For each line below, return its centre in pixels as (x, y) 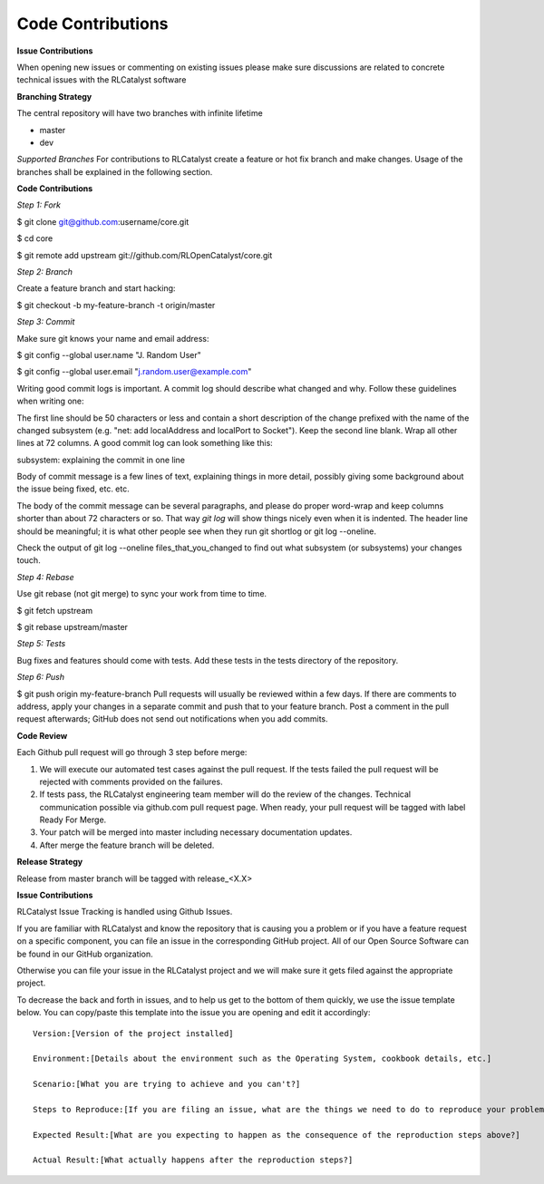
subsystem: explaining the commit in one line (101, 460)
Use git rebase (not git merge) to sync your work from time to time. (142, 594)
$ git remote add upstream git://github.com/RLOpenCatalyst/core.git (145, 255)
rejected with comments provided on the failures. (131, 781)
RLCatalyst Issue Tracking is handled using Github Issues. (125, 912)
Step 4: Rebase (45, 577)
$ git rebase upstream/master (73, 627)
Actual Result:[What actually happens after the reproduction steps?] (193, 1160)
